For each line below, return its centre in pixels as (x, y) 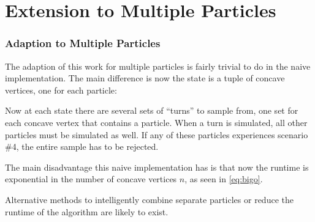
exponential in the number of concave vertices (91, 179)
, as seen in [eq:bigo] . (224, 179)
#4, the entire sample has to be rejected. (82, 146)
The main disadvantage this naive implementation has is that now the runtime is (157, 167)
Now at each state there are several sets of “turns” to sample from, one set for (152, 110)
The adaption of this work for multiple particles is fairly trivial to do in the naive (158, 66)
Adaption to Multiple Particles (83, 43)
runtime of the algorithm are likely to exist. (87, 211)
